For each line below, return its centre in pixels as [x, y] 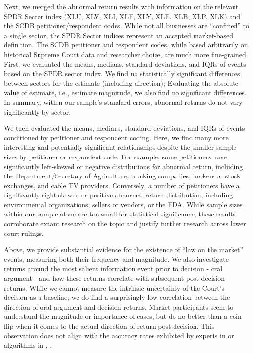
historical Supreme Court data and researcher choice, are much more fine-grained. [126, 54]
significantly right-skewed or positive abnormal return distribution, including [118, 195]
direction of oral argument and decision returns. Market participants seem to [119, 306]
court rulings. [24, 233]
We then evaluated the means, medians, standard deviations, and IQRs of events [125, 128]
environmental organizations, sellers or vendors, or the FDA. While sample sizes [123, 204]
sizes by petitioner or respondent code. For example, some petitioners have [115, 156]
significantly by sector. [38, 111]
